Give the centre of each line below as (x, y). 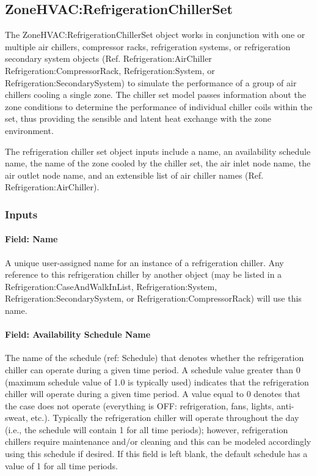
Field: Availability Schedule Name (78, 334)
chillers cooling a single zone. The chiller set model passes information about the (155, 95)
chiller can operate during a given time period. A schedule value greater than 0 (153, 369)
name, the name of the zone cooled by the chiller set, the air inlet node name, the (158, 163)
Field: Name (31, 239)
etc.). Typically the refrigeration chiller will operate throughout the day (165, 418)
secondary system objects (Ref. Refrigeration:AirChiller (108, 58)
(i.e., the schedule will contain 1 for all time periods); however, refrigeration (147, 429)
